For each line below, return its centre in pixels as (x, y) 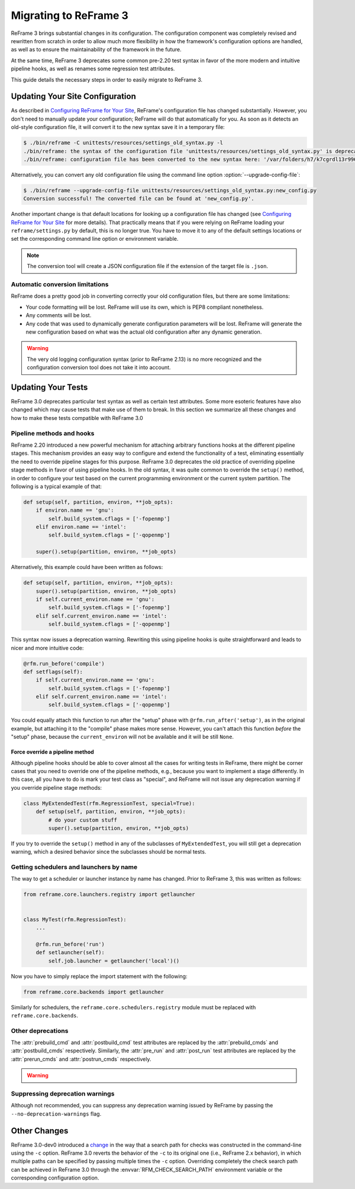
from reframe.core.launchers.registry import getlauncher (109, 894)
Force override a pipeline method (52, 752)
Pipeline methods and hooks (53, 433)
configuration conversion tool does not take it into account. (99, 367)
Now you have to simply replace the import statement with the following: (99, 976)
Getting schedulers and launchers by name (74, 867)
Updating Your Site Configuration (73, 97)
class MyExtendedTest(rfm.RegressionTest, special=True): (109, 803)
